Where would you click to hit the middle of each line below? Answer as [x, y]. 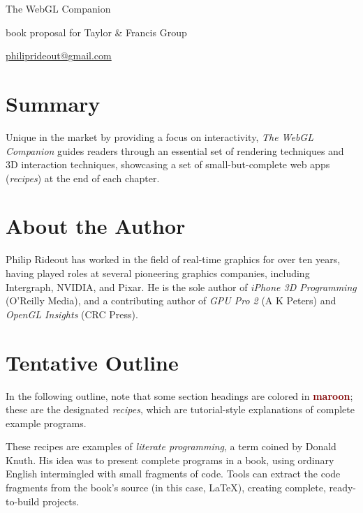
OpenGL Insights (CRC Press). [72, 314]
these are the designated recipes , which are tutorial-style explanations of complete [180, 409]
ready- [343, 488]
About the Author [96, 226]
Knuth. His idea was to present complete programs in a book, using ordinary [170, 460]
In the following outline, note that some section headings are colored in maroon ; [179, 395]
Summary [53, 103]
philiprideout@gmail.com [59, 55]
